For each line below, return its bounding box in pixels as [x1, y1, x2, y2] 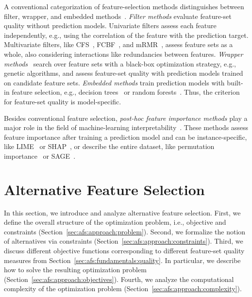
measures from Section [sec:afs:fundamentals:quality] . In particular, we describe [4, 255, 241, 265]
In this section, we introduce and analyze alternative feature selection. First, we [4, 207, 241, 217]
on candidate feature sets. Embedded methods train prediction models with [4, 77, 225, 87]
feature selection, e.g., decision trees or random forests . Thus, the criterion [12, 87, 240, 97]
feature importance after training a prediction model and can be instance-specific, [4, 132, 247, 142]
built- [227, 77, 243, 87]
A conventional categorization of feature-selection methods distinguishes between [4, 1, 244, 11]
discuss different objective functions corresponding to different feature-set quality [4, 246, 245, 255]
